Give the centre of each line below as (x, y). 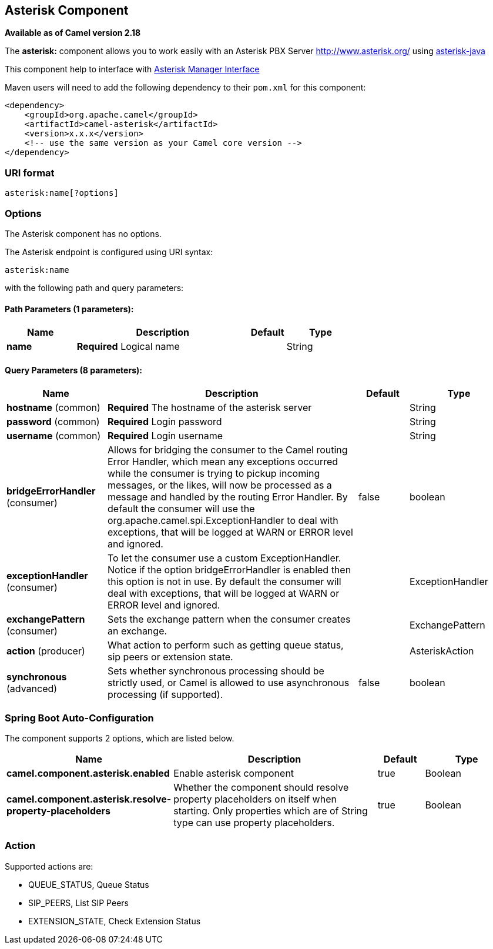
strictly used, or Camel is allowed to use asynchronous (229, 683)
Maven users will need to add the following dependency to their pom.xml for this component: (185, 88)
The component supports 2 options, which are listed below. (120, 739)
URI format (30, 173)
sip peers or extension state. (170, 657)
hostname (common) (53, 408)
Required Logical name (128, 347)
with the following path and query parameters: (94, 288)
